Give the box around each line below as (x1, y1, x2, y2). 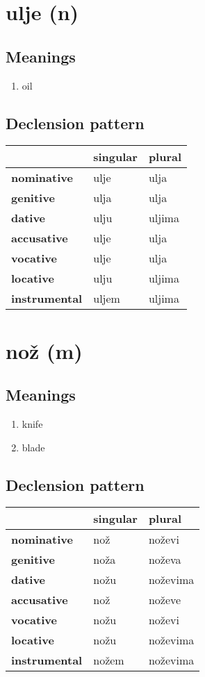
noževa (148, 551, 181, 568)
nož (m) (6, 336, 83, 365)
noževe (148, 592, 181, 608)
